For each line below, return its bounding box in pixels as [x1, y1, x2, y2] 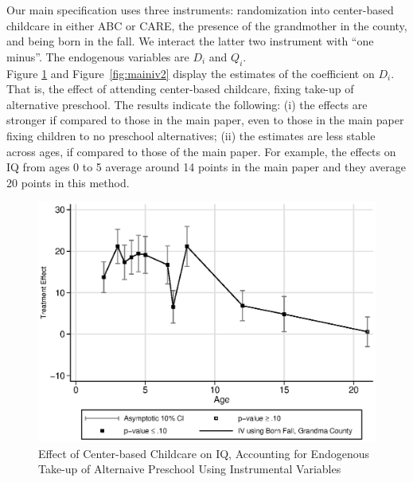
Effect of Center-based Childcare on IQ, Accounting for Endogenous [38, 445, 369, 461]
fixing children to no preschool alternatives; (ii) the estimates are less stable [6, 127, 376, 143]
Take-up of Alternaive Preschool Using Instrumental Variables [38, 460, 341, 477]
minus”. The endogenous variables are [6, 48, 189, 65]
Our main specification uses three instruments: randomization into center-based [6, 2, 394, 18]
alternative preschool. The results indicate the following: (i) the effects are [6, 96, 368, 112]
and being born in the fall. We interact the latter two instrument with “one [6, 33, 374, 49]
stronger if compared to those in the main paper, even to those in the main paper [6, 112, 404, 128]
